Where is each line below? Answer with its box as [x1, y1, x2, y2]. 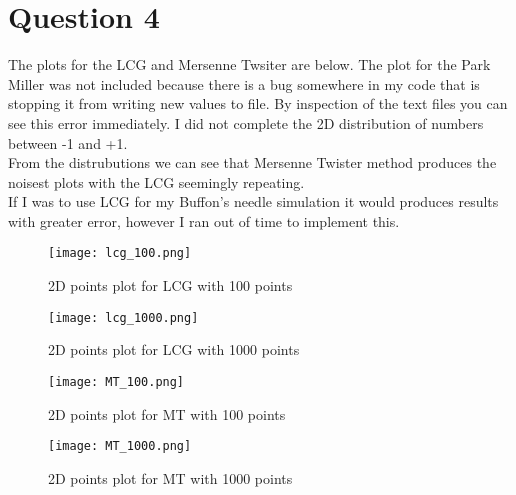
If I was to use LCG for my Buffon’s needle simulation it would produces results [8, 191, 499, 212]
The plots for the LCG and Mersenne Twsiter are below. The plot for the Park [8, 54, 491, 75]
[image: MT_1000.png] [48, 439, 192, 454]
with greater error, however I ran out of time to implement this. [8, 210, 400, 231]
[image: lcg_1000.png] [48, 310, 199, 325]
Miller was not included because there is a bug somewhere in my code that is [8, 73, 480, 94]
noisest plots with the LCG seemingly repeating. [8, 171, 305, 192]
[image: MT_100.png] [48, 374, 185, 389]
